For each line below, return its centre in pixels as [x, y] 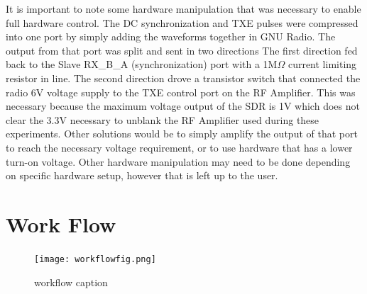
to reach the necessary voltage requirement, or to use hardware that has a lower [179, 147]
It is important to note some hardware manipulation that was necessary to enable [183, 9]
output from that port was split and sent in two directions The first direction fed [182, 50]
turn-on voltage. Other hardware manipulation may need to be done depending [178, 161]
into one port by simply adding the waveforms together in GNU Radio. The [171, 36]
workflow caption [71, 282]
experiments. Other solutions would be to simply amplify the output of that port [182, 134]
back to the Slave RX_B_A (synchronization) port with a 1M [142, 64]
